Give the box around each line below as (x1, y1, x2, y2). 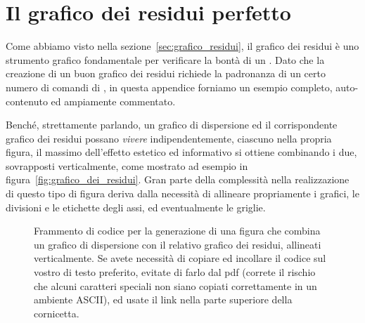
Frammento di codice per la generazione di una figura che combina (34, 223, 321, 238)
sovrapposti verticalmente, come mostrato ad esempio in (6, 158, 248, 173)
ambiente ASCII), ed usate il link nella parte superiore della (34, 292, 293, 307)
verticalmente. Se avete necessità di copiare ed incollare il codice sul (34, 251, 326, 265)
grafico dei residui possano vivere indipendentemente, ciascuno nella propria (6, 131, 332, 145)
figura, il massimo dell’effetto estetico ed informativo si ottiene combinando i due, (6, 145, 357, 159)
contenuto (6, 93, 48, 108)
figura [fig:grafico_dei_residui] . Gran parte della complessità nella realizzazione (6, 172, 350, 187)
